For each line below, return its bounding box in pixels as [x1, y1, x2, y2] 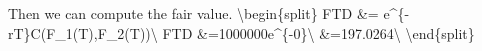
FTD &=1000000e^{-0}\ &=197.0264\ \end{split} [162, 22, 475, 43]
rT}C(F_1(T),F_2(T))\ [8, 22, 158, 43]
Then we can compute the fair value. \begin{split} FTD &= [8, 3, 379, 23]
